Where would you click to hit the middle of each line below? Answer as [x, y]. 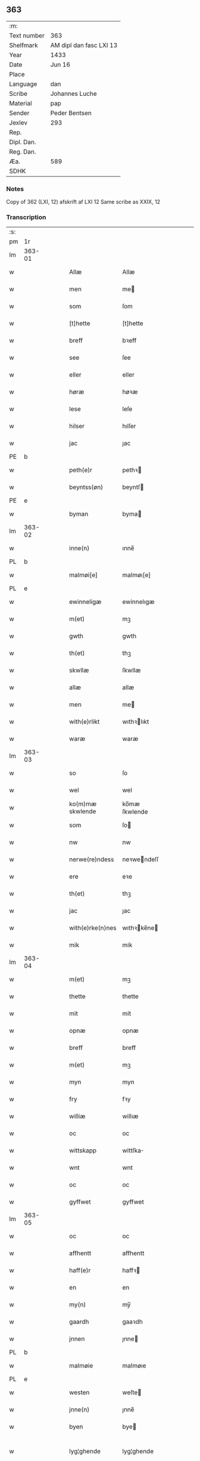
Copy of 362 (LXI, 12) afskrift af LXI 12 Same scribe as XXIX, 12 [83, 202]
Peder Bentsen [71, 113]
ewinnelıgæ [138, 602]
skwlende [83, 811]
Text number [27, 35]
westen [79, 1393]
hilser [77, 426]
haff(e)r [80, 1270]
